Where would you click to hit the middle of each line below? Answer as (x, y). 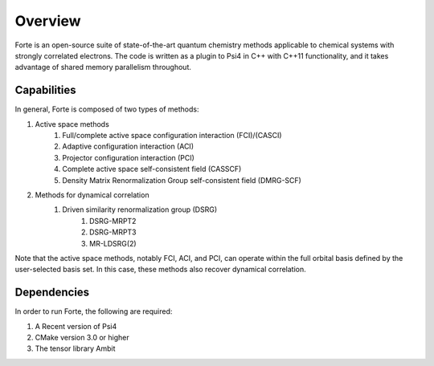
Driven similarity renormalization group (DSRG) (139, 209)
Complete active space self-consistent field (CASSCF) (152, 169)
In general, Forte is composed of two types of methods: (107, 109)
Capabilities (45, 90)
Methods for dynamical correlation (92, 195)
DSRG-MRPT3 (113, 232)
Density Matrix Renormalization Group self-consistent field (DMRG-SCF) (182, 180)
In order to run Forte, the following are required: (94, 311)
